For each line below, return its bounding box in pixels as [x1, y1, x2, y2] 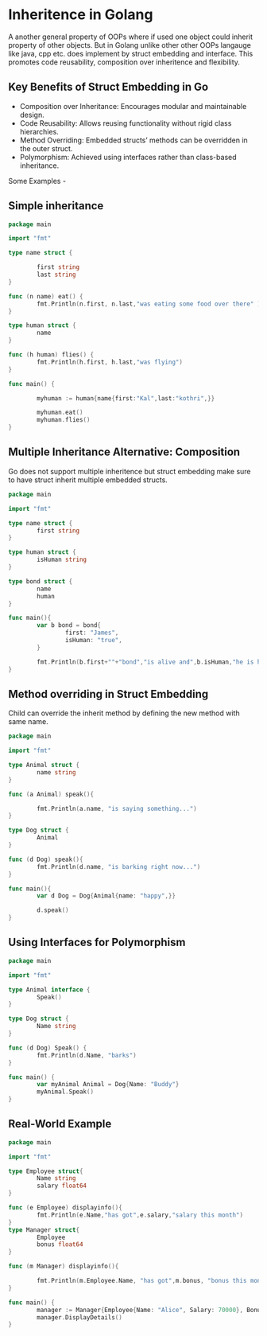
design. [19, 110, 45, 119]
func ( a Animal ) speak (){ [8, 790, 94, 798]
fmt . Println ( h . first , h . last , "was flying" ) [37, 358, 183, 366]
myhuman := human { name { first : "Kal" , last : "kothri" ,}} [37, 394, 215, 403]
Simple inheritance [8, 199, 104, 212]
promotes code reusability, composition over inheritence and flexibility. [8, 57, 241, 67]
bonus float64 [37, 1241, 83, 1248]
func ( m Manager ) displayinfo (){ [8, 1263, 119, 1271]
